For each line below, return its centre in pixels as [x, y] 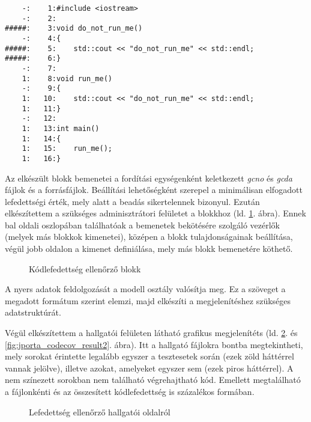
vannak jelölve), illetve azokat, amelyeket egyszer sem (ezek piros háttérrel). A [149, 368]
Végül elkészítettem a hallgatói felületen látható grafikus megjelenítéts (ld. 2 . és [151, 333]
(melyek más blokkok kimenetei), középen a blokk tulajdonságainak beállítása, [149, 237]
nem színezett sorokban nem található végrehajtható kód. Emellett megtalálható [153, 380]
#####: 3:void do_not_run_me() [74, 29]
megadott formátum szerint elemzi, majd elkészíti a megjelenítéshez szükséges [148, 300]
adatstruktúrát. [33, 312]
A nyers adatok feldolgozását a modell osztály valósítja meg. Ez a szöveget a [145, 289]
